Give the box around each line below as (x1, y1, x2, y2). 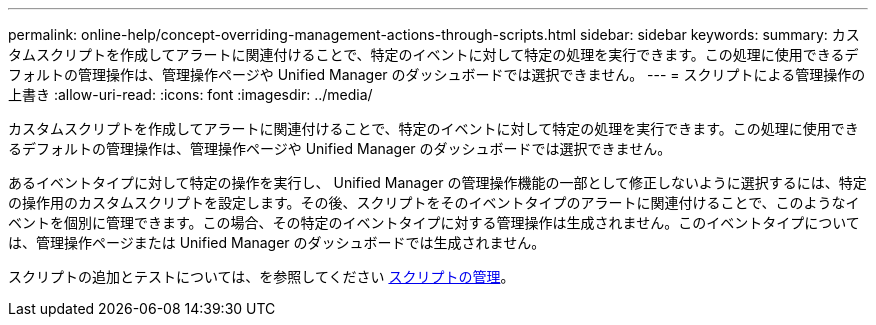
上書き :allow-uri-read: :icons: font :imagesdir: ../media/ (8, 86, 373, 103)
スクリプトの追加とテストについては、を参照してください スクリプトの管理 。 (8, 268, 515, 285)
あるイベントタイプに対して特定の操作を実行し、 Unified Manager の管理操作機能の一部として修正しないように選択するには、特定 (8, 174, 867, 191)
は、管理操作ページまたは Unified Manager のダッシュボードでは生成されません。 (8, 234, 546, 251)
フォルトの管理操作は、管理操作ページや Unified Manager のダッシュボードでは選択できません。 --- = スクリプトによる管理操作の (8, 66, 866, 83)
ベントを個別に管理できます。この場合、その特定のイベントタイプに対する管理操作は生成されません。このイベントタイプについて (8, 214, 860, 231)
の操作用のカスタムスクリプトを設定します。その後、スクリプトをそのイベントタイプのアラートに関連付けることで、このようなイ (8, 194, 860, 211)
